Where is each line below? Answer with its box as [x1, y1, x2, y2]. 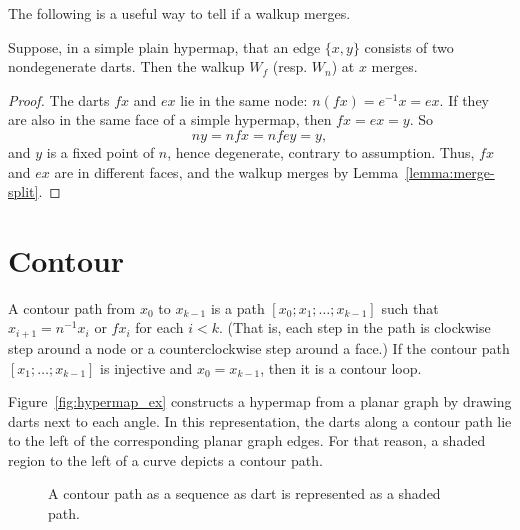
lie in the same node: [180, 89, 308, 110]
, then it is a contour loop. [260, 357, 422, 378]
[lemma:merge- [405, 161, 495, 182]
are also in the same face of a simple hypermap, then [8, 109, 332, 130]
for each [135, 317, 184, 338]
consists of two [364, 36, 454, 57]
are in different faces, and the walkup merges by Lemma [54, 161, 399, 182]
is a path [210, 297, 265, 318]
